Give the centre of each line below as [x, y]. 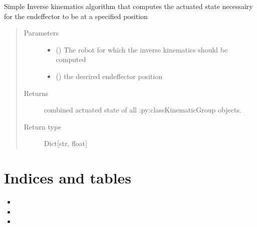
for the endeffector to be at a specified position [76, 16]
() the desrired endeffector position [109, 76]
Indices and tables [68, 178]
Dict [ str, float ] [66, 143]
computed [71, 59]
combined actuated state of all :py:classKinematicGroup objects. [143, 110]
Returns [36, 93]
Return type [43, 126]
